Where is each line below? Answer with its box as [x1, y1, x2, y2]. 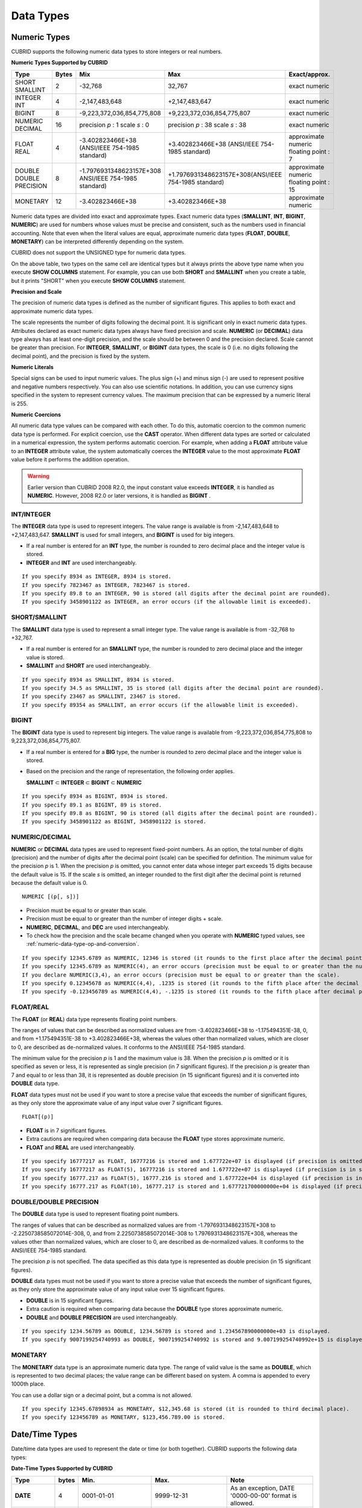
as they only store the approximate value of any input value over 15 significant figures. [11, 1285, 226, 1293]
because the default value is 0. [11, 879, 88, 887]
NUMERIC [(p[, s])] [22, 893, 80, 900]
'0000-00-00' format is [230, 1491, 297, 1500]
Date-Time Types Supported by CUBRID [11, 1465, 113, 1472]
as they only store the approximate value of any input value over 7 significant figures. [11, 1100, 223, 1107]
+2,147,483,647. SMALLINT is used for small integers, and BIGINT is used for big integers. [11, 531, 235, 538]
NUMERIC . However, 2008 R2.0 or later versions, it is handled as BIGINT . [27, 492, 211, 499]
